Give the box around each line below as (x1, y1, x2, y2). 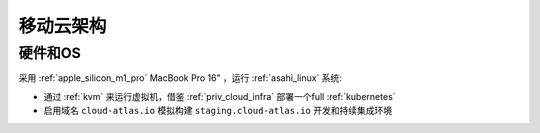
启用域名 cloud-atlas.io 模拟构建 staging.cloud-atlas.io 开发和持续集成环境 (43, 105, 393, 117)
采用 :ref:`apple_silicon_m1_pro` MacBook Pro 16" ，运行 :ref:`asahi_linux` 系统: (18, 72, 342, 84)
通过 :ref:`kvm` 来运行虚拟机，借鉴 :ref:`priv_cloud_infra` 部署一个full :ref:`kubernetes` (43, 90, 396, 102)
